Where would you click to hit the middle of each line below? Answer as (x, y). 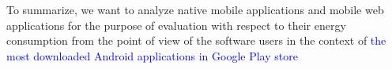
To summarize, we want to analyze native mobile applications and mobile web (195, 9)
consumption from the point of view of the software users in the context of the (196, 40)
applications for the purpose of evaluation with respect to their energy (176, 25)
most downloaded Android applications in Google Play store (152, 55)
